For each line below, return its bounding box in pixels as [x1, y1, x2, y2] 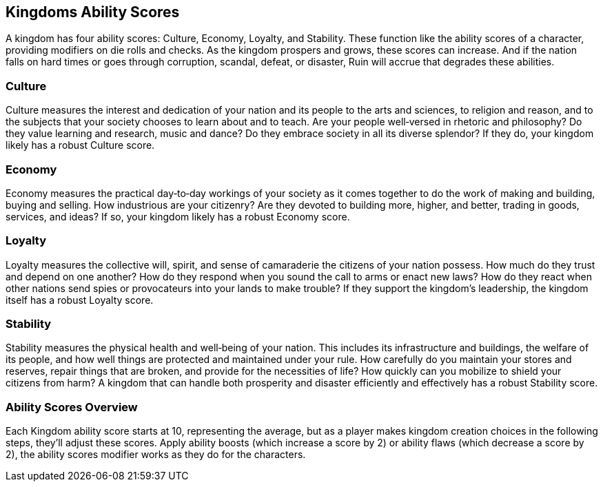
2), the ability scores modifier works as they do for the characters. [6, 448, 306, 461]
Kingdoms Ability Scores [6, 3, 180, 21]
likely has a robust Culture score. [6, 139, 155, 152]
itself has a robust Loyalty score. [6, 293, 154, 306]
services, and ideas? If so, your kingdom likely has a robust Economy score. [6, 210, 350, 222]
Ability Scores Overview [6, 400, 138, 414]
